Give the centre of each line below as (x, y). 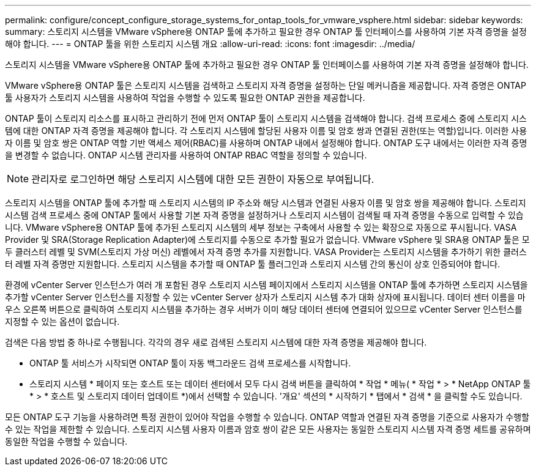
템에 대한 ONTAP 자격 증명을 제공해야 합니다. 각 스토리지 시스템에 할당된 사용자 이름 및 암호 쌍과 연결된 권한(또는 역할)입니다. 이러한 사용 (266, 131)
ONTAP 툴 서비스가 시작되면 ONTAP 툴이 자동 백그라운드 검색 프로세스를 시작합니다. (190, 363)
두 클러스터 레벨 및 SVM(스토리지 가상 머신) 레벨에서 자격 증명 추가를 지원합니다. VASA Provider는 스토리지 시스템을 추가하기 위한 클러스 (266, 252)
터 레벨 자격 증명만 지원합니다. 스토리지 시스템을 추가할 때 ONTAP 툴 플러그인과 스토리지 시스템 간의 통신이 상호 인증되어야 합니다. (253, 264)
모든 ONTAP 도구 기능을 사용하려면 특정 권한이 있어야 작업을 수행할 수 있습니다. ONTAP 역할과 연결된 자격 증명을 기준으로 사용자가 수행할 (267, 417)
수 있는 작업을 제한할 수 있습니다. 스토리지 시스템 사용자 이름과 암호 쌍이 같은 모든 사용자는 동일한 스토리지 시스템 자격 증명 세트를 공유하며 (268, 429)
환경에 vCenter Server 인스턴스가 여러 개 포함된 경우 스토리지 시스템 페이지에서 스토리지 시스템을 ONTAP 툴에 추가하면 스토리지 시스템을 (266, 285)
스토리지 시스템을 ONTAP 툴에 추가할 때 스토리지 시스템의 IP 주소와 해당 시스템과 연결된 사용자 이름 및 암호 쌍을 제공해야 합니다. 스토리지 (266, 203)
